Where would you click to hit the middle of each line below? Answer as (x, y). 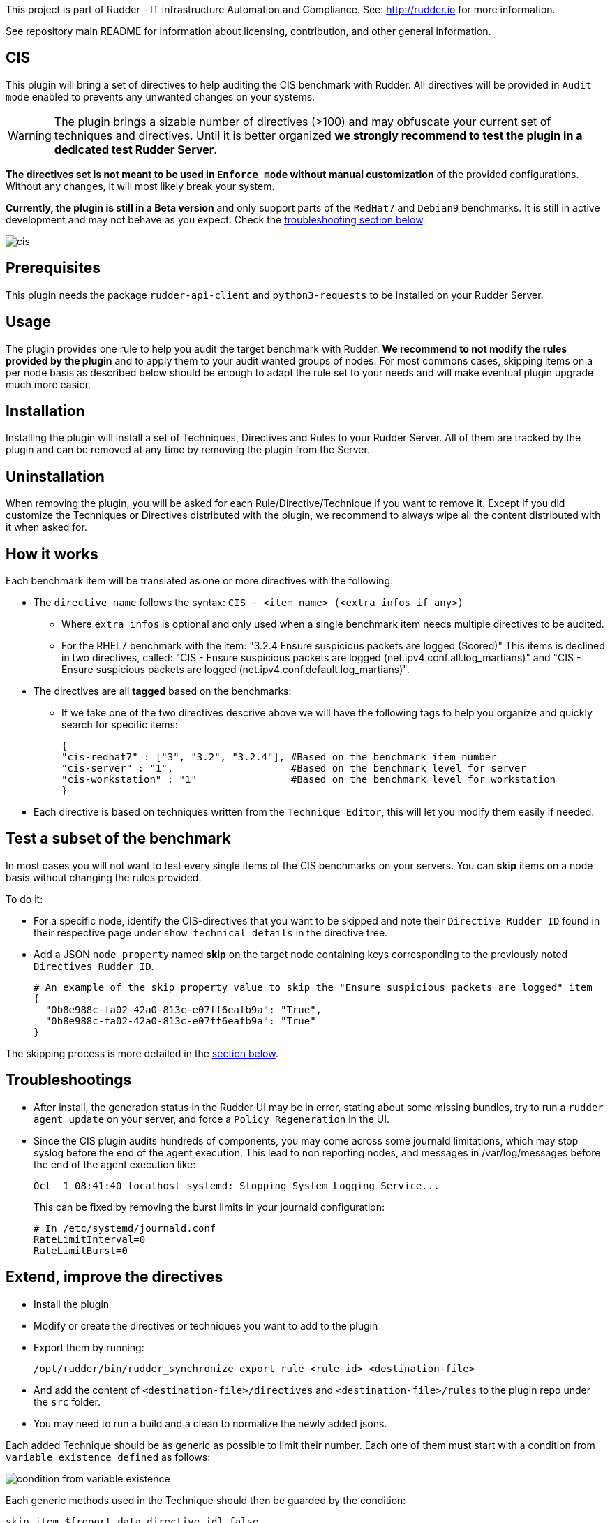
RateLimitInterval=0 (90, 1239)
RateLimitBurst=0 (81, 1250)
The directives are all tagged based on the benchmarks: (163, 691)
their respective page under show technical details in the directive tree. (211, 932)
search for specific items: (120, 725)
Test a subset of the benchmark (118, 839)
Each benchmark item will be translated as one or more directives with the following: (200, 581)
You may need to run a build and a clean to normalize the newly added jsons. (210, 1423)
